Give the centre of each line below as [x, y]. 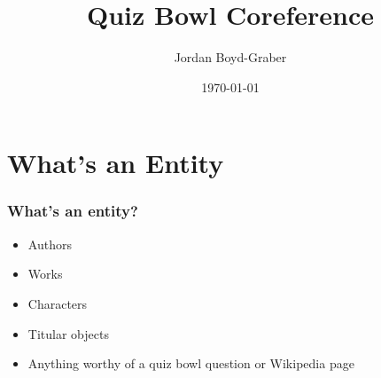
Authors [50, 244]
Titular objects [68, 333]
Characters [58, 303]
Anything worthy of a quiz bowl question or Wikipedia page [191, 363]
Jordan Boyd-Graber [230, 57]
